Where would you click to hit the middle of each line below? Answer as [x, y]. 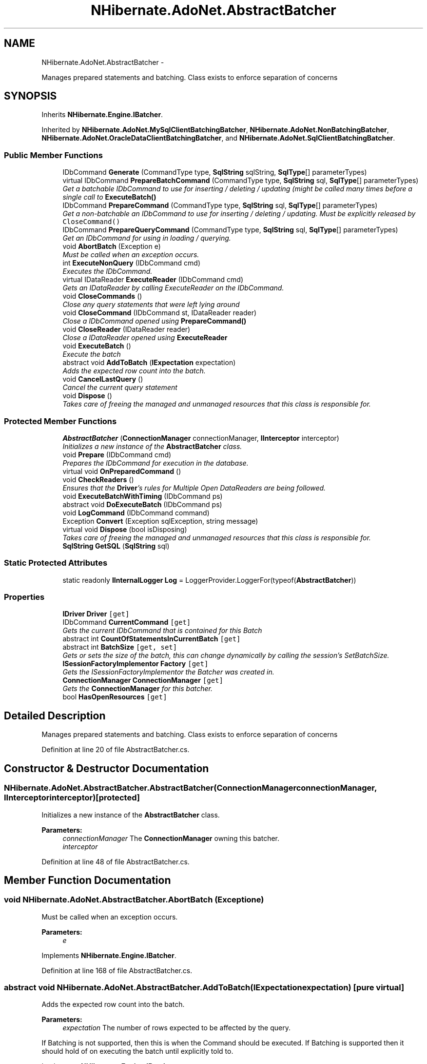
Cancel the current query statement [120, 388]
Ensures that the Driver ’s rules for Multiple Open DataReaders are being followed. [194, 488]
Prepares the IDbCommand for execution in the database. [155, 463]
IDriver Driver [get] [96, 614]
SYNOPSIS [30, 96]
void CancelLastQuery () [103, 379]
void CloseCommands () [102, 296]
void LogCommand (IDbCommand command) [136, 512]
